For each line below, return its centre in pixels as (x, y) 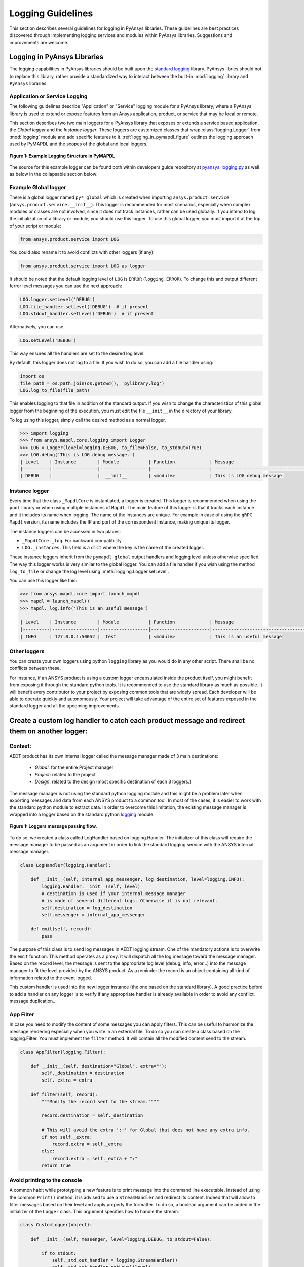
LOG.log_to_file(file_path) (55, 390)
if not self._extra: (67, 1137)
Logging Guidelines (51, 13)
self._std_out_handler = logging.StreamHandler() (115, 1260)
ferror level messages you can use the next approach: (66, 286)
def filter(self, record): (64, 1094)
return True (56, 1165)
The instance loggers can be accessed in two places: (65, 531)
